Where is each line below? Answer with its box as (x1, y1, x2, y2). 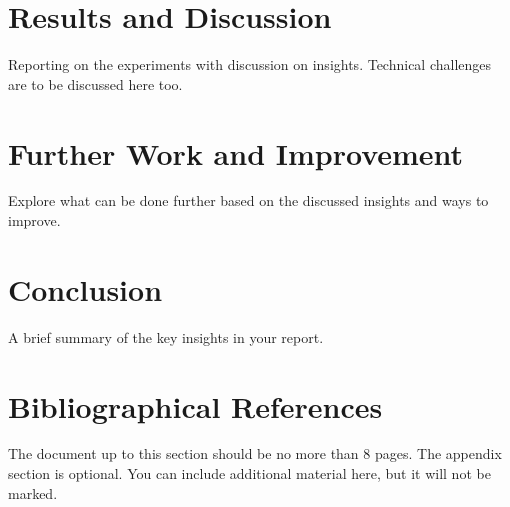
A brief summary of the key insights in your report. (8, 326, 324, 347)
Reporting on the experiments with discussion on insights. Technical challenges (8, 54, 492, 75)
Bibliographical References (8, 385, 383, 426)
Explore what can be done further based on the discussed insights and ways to (8, 190, 489, 211)
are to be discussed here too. (8, 73, 183, 94)
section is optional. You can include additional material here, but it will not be (8, 463, 491, 484)
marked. (8, 482, 58, 503)
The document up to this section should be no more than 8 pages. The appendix (8, 443, 502, 464)
